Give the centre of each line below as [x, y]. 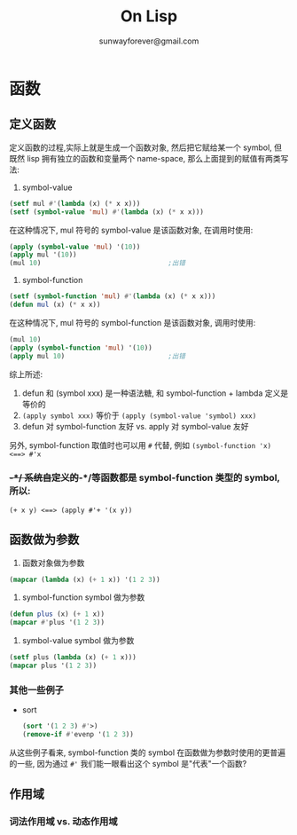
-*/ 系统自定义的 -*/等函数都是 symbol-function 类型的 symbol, [145, 478]
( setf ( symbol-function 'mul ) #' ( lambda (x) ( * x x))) [113, 296]
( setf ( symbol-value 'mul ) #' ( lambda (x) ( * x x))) [106, 212]
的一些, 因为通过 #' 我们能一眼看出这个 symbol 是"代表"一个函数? [128, 764]
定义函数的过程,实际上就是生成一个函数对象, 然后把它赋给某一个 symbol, [141, 147]
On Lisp [149, 16]
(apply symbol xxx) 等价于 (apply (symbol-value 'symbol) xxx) [139, 415]
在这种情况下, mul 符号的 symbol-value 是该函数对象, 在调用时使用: [131, 230]
